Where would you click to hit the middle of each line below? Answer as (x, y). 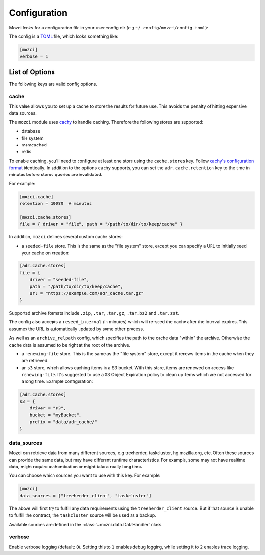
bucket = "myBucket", (56, 415)
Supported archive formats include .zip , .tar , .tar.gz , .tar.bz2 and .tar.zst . (94, 313)
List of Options (32, 72)
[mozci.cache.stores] (45, 217)
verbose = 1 (34, 56)
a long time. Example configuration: (57, 381)
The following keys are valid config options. (53, 84)
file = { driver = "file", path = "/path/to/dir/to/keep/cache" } (101, 224)
